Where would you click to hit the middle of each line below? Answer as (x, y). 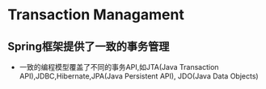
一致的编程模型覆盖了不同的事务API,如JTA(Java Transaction (119, 67)
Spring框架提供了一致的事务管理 (89, 46)
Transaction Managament (96, 15)
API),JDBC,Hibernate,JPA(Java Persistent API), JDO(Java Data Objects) (139, 76)
